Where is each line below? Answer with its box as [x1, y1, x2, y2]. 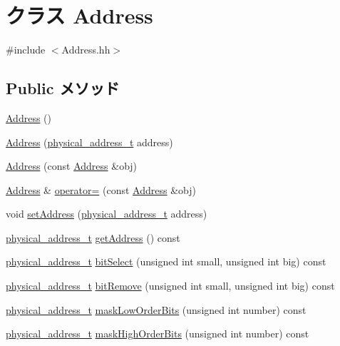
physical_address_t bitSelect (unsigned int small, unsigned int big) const [6, 254, 326, 269]
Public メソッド [6, 77, 120, 99]
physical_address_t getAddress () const [6, 230, 180, 245]
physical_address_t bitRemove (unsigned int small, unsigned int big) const [6, 278, 335, 293]
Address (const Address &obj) [6, 158, 138, 173]
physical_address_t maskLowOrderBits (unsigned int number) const [6, 302, 306, 317]
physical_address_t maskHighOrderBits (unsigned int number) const [6, 326, 309, 341]
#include [6, 42, 46, 57]
